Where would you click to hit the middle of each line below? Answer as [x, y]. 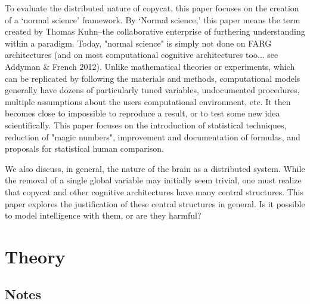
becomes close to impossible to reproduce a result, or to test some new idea [142, 113]
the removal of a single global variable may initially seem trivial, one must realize [153, 180]
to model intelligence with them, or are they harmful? [103, 215]
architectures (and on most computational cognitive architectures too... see [142, 55]
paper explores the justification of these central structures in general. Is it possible [155, 203]
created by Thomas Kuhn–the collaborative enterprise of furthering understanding [155, 31]
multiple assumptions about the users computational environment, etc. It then [148, 101]
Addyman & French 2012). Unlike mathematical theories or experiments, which [150, 66]
